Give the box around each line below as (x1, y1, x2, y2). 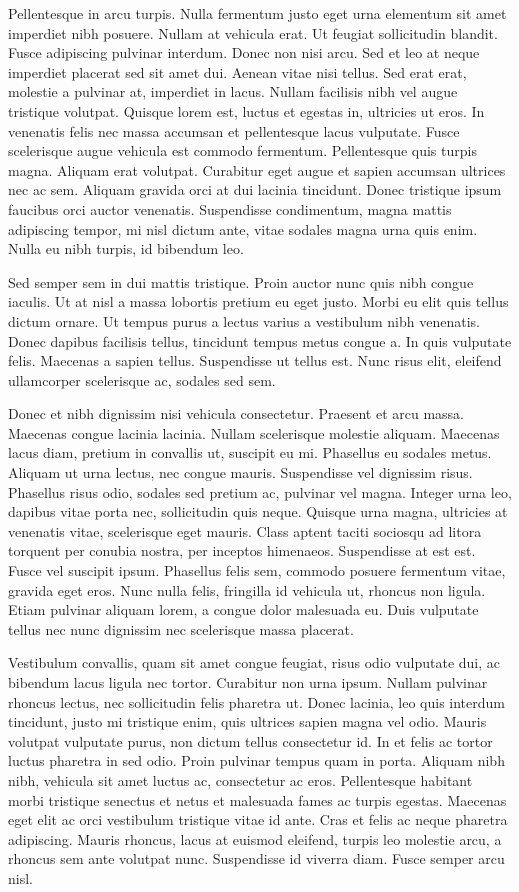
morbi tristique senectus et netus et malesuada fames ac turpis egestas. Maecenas (8, 789, 507, 810)
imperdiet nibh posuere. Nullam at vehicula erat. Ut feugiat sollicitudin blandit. (8, 22, 498, 43)
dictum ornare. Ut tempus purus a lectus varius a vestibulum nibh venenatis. (8, 310, 480, 331)
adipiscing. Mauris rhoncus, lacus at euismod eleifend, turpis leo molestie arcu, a (8, 828, 502, 849)
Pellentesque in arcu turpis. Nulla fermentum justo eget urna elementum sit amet (8, 3, 507, 23)
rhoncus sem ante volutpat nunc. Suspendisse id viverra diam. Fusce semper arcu (8, 848, 505, 869)
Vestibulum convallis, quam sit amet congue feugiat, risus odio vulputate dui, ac (8, 652, 500, 673)
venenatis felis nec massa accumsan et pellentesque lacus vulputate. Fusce (8, 120, 460, 141)
